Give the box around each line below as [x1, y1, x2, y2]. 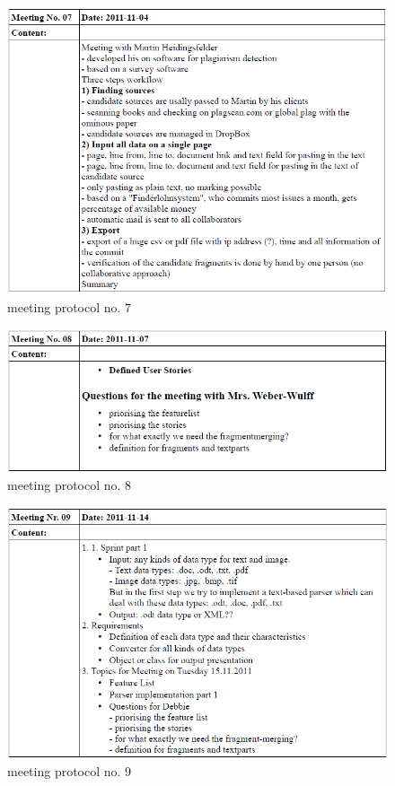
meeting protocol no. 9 [7, 762, 132, 781]
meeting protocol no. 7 [7, 298, 132, 316]
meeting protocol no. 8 [7, 476, 132, 494]
